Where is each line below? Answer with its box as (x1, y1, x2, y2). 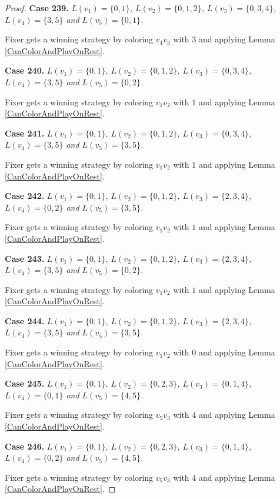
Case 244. (5, 314, 45, 327)
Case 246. (5, 440, 45, 452)
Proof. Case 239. (5, 2, 69, 14)
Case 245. (5, 377, 45, 390)
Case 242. (5, 189, 45, 202)
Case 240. (5, 64, 45, 76)
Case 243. (5, 252, 45, 264)
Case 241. (5, 127, 45, 139)
